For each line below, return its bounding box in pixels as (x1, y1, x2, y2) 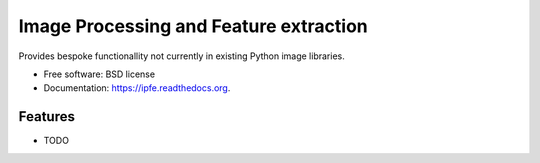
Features (18, 108, 75, 125)
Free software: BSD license (43, 68, 155, 80)
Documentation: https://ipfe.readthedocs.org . (43, 82, 231, 94)
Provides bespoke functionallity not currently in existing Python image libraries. (18, 50, 345, 62)
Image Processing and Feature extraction (18, 15, 369, 37)
